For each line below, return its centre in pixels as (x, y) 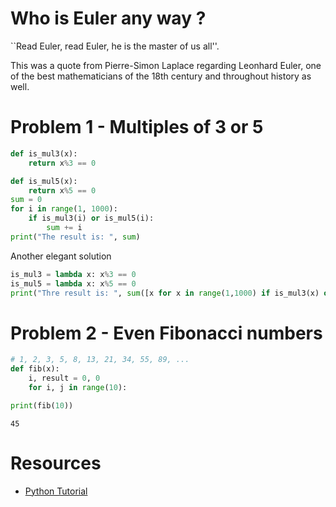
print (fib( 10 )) (42, 405)
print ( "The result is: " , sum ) (75, 237)
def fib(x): (35, 369)
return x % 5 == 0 (62, 190)
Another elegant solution (61, 256)
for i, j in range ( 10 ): (78, 387)
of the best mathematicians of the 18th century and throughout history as (161, 76)
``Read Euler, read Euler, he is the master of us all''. (115, 46)
